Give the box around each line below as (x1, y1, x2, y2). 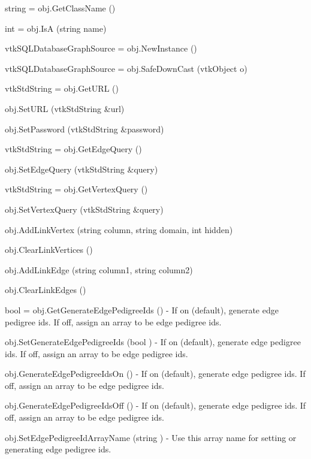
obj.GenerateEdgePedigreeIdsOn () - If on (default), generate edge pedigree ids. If (5, 367, 306, 380)
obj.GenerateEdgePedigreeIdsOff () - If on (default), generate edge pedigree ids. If (5, 399, 306, 412)
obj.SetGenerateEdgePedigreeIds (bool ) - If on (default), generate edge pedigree (5, 336, 301, 348)
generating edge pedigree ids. (5, 443, 111, 455)
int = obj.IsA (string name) (5, 22, 107, 34)
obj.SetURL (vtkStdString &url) (5, 102, 125, 114)
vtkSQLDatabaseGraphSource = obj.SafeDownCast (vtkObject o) (5, 62, 247, 74)
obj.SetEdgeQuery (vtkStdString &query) (5, 162, 158, 175)
